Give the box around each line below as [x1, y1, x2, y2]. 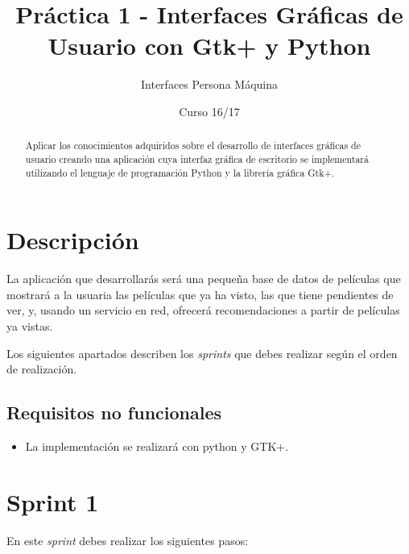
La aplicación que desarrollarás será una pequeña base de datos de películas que [6, 270, 401, 287]
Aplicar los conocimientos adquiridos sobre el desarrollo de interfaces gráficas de [25, 139, 361, 152]
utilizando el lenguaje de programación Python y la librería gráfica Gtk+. [25, 165, 335, 179]
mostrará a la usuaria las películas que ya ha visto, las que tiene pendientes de [6, 285, 394, 302]
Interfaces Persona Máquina [141, 76, 278, 93]
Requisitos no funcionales [6, 400, 222, 425]
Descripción [6, 223, 139, 256]
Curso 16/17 [179, 102, 240, 119]
